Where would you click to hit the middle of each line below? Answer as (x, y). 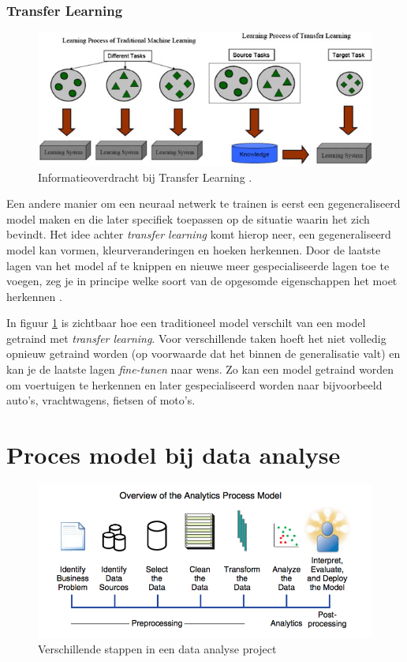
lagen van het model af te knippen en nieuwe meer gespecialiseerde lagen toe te (198, 265)
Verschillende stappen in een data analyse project (157, 648)
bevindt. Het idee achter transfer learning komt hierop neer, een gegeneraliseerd (199, 234)
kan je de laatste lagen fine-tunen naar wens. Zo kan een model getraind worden (200, 369)
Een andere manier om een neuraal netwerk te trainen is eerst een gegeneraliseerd (203, 203)
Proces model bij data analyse (174, 455)
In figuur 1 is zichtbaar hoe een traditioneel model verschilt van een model (186, 323)
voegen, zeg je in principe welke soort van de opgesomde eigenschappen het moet (202, 281)
